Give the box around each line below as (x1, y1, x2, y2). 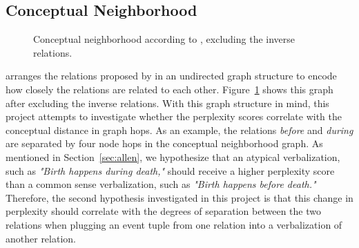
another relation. (6, 231, 76, 245)
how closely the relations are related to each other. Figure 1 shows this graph (6, 82, 333, 96)
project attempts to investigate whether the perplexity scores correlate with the (6, 109, 342, 124)
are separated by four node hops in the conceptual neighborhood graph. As (6, 136, 323, 151)
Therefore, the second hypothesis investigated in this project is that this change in (6, 190, 353, 204)
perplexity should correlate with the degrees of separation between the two (6, 204, 321, 218)
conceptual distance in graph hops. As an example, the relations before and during (6, 122, 353, 137)
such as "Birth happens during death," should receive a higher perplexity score (6, 163, 335, 178)
